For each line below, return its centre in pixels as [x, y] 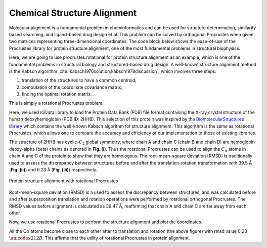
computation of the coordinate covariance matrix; [72, 87]
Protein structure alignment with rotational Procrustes [64, 181]
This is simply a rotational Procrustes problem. [56, 103]
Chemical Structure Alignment [73, 13]
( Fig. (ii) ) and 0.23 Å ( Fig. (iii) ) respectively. [53, 169]
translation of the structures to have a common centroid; [79, 80]
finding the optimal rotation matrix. [57, 94]
